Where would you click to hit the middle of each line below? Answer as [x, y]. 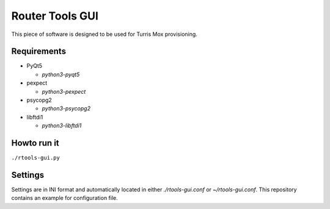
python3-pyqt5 [61, 74]
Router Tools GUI [55, 16]
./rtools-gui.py [36, 158]
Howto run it [35, 143]
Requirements [39, 51]
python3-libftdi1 [62, 126]
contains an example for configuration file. [65, 198]
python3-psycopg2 [66, 108]
